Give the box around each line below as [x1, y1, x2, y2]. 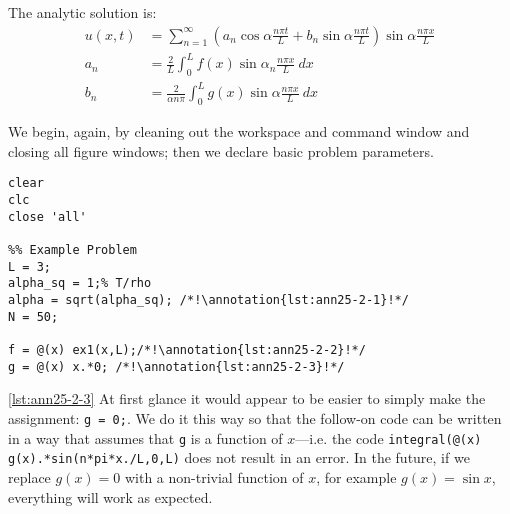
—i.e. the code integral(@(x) [295, 427, 482, 448]
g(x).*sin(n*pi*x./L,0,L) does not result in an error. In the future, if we [8, 447, 470, 468]
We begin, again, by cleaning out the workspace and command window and [8, 121, 470, 142]
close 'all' [8, 209, 87, 224]
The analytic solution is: [8, 2, 157, 22]
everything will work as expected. [8, 486, 213, 507]
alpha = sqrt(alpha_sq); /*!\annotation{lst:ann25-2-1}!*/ [8, 293, 409, 308]
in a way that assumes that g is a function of [8, 427, 283, 448]
